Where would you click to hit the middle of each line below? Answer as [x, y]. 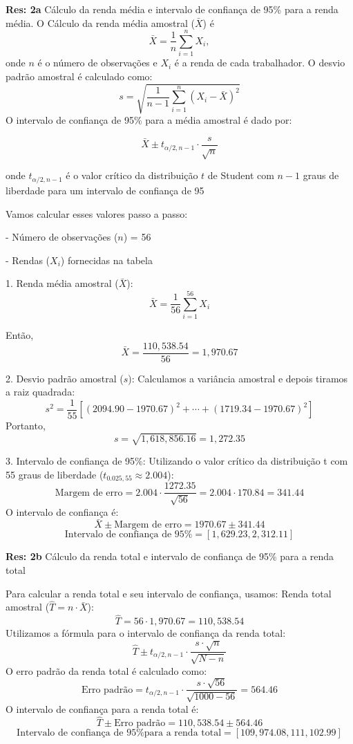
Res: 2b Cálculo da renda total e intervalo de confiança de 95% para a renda [170, 556]
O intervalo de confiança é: [62, 511]
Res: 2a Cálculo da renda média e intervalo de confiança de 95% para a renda [172, 9]
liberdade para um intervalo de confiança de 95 [105, 190]
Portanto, [26, 425]
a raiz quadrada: [40, 392]
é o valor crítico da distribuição [132, 175]
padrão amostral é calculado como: [79, 76]
